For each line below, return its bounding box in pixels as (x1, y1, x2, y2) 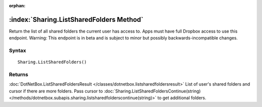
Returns (9, 71, 29, 78)
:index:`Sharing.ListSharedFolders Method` (9, 15, 144, 24)
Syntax (9, 47, 26, 54)
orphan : (9, 3, 26, 8)
